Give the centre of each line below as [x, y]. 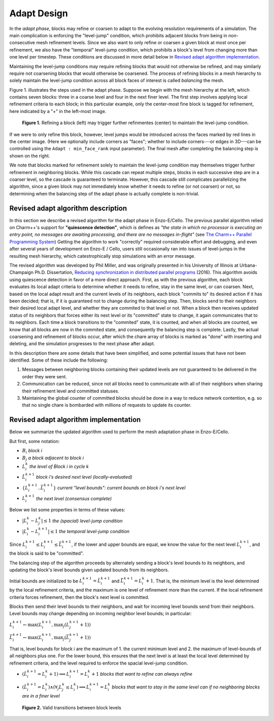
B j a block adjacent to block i [53, 458]
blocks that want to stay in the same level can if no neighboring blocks [186, 687]
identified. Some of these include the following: [59, 360]
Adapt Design [39, 13]
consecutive [22, 43]
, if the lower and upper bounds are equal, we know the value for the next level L [156, 544]
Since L [18, 544]
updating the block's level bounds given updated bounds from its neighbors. [89, 570]
